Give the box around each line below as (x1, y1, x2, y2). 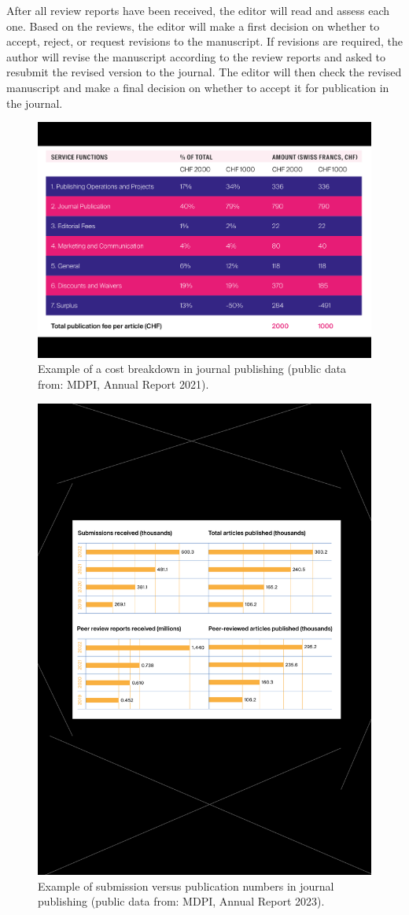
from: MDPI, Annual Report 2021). (38, 376, 209, 392)
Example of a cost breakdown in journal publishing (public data (38, 360, 347, 377)
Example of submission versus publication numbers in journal (38, 877, 334, 894)
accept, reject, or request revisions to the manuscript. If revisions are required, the (6, 33, 403, 50)
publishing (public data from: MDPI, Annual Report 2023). (38, 893, 325, 909)
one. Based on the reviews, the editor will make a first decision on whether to (6, 17, 380, 34)
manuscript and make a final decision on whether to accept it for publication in (6, 79, 389, 95)
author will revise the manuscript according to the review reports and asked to (6, 48, 386, 65)
